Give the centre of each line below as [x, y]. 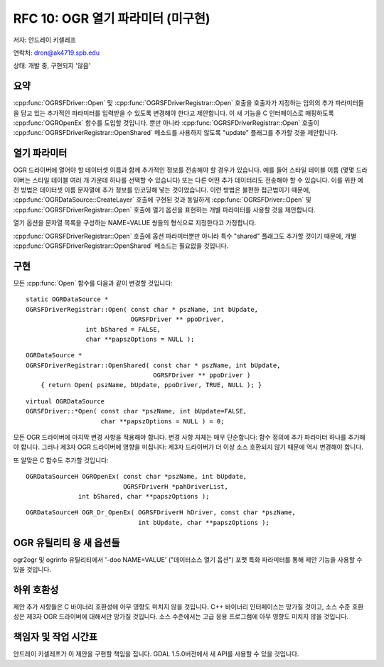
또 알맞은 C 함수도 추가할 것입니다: [61, 460]
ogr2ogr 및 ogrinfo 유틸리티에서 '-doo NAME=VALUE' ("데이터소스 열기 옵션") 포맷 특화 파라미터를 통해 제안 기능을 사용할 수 [188, 559]
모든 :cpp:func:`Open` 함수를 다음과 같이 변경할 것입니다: [93, 283]
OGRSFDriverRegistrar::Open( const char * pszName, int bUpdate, [142, 309]
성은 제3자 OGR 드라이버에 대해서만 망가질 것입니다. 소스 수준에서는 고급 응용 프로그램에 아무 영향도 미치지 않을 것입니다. [181, 617]
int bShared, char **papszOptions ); [144, 496]
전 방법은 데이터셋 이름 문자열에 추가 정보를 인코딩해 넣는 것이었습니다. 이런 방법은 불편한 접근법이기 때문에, [162, 190]
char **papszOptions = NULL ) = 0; [162, 421]
